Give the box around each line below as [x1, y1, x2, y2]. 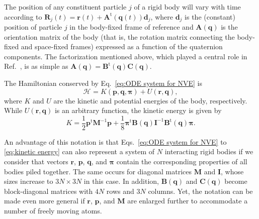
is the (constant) [185, 11, 235, 22]
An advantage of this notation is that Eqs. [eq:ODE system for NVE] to [4, 136, 227, 147]
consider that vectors [4, 156, 68, 167]
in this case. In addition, [83, 176, 159, 186]
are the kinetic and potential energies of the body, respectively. [53, 95, 247, 105]
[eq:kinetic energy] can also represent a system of [4, 146, 155, 157]
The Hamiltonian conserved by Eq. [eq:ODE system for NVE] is [4, 78, 202, 88]
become [224, 176, 247, 186]
